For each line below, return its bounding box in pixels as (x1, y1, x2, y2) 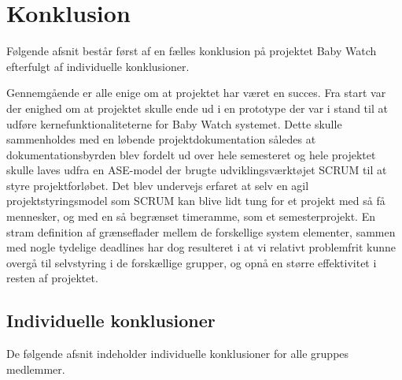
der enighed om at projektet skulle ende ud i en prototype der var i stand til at (6, 99, 388, 116)
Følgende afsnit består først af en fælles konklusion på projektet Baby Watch (6, 43, 377, 59)
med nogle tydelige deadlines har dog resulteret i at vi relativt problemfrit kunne (6, 239, 396, 255)
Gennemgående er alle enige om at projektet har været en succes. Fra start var (6, 84, 386, 101)
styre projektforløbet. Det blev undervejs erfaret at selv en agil (6, 177, 309, 193)
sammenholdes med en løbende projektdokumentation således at (6, 131, 316, 147)
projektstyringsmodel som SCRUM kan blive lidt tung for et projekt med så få (6, 192, 385, 209)
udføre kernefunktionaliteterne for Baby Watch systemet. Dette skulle (6, 115, 342, 132)
